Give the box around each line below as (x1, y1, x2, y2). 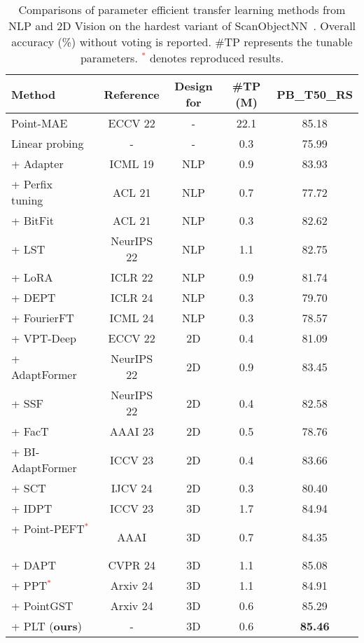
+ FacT (11, 423, 49, 439)
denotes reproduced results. (150, 50, 284, 66)
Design (174, 78, 213, 94)
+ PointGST (11, 597, 73, 614)
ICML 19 (109, 155, 154, 172)
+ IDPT (11, 500, 52, 516)
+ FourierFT (11, 310, 74, 326)
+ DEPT (11, 289, 56, 305)
